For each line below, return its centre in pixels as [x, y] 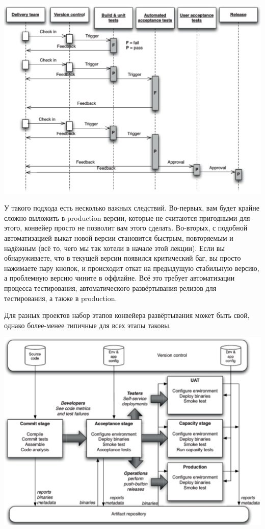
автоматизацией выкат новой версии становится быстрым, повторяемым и [119, 237]
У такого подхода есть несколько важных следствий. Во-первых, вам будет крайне [132, 208]
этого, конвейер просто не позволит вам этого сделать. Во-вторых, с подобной [126, 228]
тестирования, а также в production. [61, 298]
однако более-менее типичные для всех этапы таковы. [88, 325]
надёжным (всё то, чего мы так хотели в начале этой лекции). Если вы [114, 248]
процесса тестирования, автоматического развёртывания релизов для [110, 287]
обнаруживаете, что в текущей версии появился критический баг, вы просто [123, 258]
